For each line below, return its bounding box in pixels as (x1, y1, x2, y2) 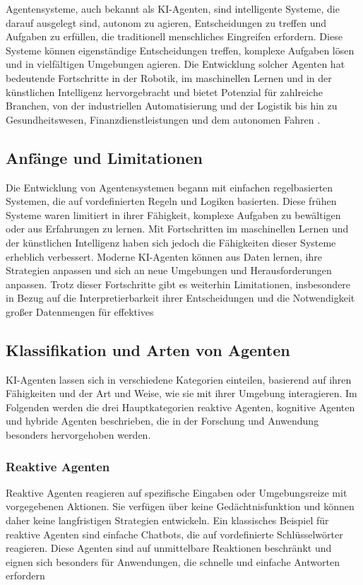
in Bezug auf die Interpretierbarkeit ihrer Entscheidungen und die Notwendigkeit (6, 290, 355, 305)
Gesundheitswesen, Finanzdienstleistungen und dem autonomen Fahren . (6, 112, 321, 126)
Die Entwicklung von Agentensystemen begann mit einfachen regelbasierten (6, 179, 333, 194)
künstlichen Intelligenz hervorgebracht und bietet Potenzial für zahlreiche (6, 84, 323, 99)
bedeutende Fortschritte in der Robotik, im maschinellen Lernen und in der (6, 70, 332, 85)
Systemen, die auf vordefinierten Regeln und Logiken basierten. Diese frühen (6, 194, 337, 208)
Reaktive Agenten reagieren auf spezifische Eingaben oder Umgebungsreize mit (6, 485, 347, 500)
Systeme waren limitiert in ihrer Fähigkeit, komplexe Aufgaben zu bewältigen (6, 207, 341, 222)
